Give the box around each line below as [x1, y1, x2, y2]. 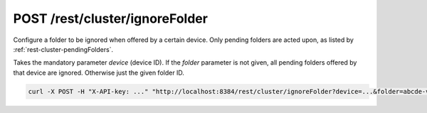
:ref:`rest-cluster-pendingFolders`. [13, 45, 114, 53]
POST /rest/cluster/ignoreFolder [13, 11, 208, 26]
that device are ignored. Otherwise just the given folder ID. [13, 68, 185, 77]
